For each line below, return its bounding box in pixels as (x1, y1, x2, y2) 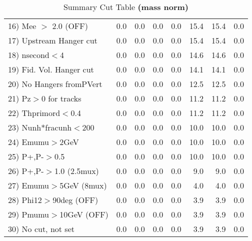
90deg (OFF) (52, 194, 98, 205)
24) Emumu (8, 136, 49, 147)
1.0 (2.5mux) (54, 165, 99, 176)
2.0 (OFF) (52, 20, 88, 31)
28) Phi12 (8, 194, 42, 205)
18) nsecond (8, 49, 49, 60)
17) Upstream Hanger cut (8, 34, 97, 46)
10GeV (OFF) (59, 208, 108, 220)
